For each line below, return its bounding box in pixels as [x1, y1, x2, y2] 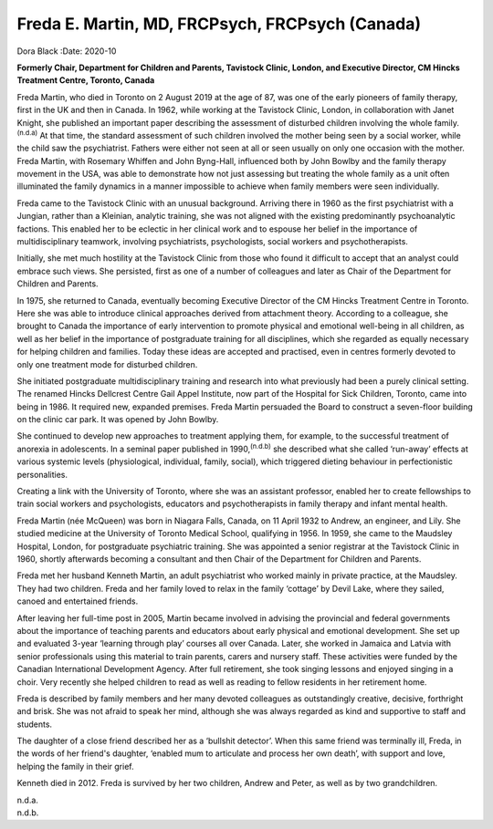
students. [16, 719, 53, 730]
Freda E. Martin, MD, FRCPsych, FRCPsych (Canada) [16, 14, 422, 34]
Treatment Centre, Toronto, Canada [16, 75, 155, 86]
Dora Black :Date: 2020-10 [16, 46, 117, 57]
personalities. [16, 469, 68, 480]
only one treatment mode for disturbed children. [16, 358, 198, 369]
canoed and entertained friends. [16, 596, 139, 606]
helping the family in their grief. [16, 761, 134, 772]
